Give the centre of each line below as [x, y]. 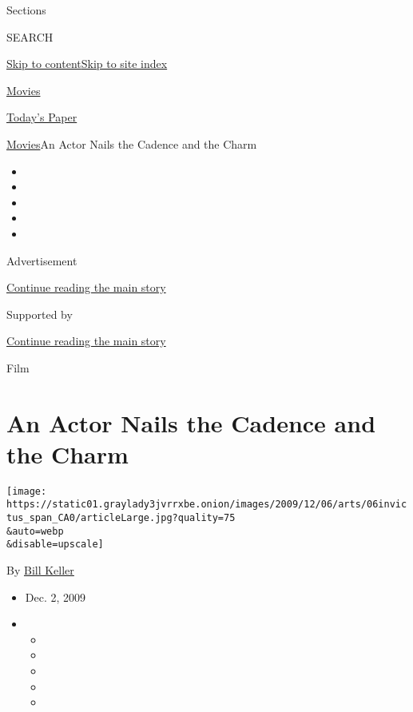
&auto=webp [35, 531]
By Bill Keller [40, 570]
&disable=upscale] [55, 545]
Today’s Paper [42, 117]
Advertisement [42, 260]
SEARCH [30, 36]
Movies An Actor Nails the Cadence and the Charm [132, 143]
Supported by [40, 314]
